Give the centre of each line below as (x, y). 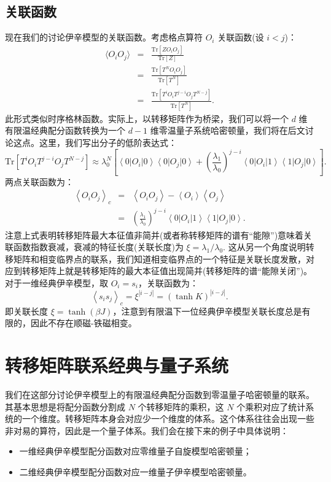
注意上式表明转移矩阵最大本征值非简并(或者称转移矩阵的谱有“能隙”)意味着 (154, 235)
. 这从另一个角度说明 (264, 247)
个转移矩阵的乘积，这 (181, 406)
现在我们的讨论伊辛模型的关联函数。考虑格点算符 (104, 37)
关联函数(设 (241, 37)
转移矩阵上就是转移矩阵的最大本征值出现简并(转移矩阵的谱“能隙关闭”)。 (167, 271)
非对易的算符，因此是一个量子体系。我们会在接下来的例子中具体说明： (147, 430)
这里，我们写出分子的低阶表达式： (108, 142)
